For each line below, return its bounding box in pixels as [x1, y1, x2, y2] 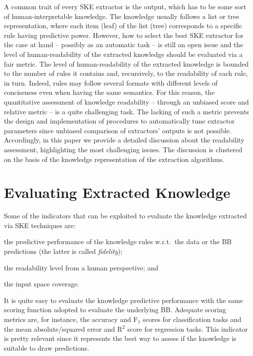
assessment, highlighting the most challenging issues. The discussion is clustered [4, 144, 243, 154]
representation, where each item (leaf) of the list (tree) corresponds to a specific [4, 20, 242, 31]
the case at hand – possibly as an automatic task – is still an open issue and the [4, 39, 243, 50]
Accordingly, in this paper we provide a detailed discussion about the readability [4, 135, 245, 145]
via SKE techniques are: [4, 220, 76, 230]
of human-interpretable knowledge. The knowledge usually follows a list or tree [4, 11, 239, 21]
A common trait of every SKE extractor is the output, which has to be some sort [4, 1, 246, 11]
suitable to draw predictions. [4, 342, 89, 353]
